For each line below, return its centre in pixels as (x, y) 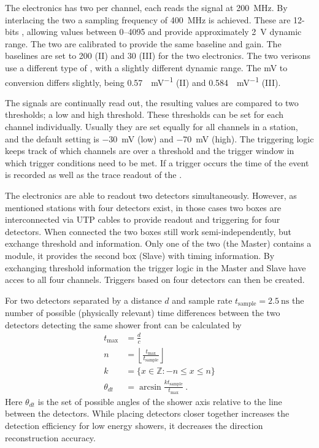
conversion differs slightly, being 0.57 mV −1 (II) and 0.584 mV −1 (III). (143, 81)
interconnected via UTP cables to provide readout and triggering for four (143, 219)
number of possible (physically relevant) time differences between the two (143, 313)
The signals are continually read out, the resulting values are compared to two (152, 102)
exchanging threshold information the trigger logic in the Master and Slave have (156, 267)
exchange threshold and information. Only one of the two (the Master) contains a (158, 243)
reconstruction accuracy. (50, 437)
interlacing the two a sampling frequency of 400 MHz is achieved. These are (148, 19)
